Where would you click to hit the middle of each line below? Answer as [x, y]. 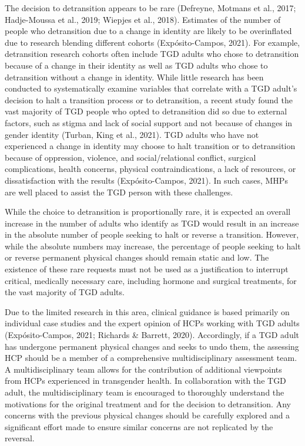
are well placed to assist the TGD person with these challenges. [119, 192]
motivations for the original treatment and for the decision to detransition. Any [148, 403]
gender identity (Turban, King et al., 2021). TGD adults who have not [132, 134]
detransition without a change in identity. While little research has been [134, 77]
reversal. [20, 438]
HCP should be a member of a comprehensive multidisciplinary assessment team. [151, 358]
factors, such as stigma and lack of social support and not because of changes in [149, 122]
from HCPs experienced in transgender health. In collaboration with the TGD [145, 381]
